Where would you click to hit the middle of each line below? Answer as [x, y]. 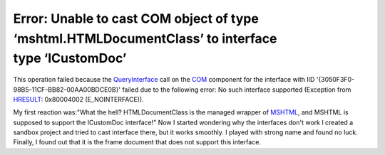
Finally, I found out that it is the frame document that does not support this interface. [137, 142]
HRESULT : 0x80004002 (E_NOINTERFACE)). [78, 99]
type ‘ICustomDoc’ [70, 59]
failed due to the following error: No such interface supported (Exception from [237, 90]
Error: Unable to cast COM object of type [136, 18]
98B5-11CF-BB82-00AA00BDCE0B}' [67, 90]
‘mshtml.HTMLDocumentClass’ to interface [145, 38]
